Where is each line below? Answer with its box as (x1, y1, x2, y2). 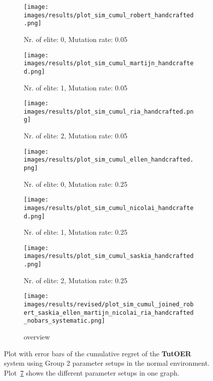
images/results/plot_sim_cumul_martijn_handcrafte (24, 60, 194, 67)
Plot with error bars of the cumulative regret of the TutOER (4, 348, 191, 358)
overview (24, 332, 50, 341)
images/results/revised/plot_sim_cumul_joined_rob (24, 301, 194, 308)
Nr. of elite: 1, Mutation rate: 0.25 (24, 227, 128, 237)
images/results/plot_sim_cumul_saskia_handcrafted (24, 253, 194, 260)
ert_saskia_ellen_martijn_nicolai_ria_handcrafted (24, 309, 194, 316)
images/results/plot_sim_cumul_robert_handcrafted (24, 11, 194, 19)
